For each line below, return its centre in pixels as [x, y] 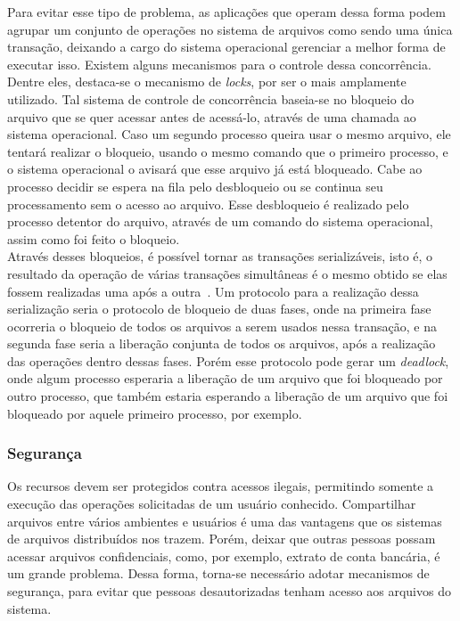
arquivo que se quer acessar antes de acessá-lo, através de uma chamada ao [212, 116]
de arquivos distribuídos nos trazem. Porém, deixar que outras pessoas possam [222, 539]
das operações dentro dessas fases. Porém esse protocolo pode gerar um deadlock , [228, 360]
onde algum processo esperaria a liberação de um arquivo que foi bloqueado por [225, 378]
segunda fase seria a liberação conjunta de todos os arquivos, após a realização [222, 343]
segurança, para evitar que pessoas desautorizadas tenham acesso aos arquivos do [229, 591]
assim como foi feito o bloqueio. [94, 238]
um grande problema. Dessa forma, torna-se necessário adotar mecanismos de [218, 573]
